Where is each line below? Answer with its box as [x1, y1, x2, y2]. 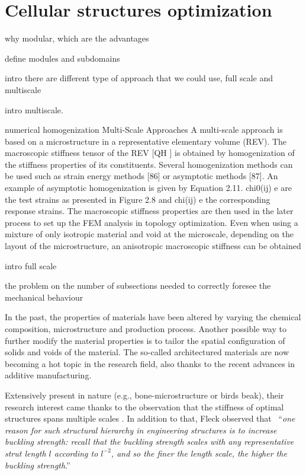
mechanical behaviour [5, 291, 83, 303]
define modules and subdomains [5, 52, 120, 64]
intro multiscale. [5, 103, 63, 116]
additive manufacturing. [5, 369, 92, 381]
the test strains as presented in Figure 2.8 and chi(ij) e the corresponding [5, 193, 270, 205]
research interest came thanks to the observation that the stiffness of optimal [5, 400, 284, 413]
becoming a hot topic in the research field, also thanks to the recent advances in [5, 357, 295, 369]
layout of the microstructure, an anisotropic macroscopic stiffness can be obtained [5, 240, 301, 252]
